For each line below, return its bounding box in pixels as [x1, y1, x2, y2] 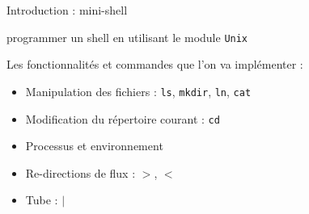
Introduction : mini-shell [6, 2, 128, 18]
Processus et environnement [25, 137, 163, 154]
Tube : [25, 191, 58, 208]
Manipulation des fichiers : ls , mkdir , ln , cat [25, 82, 252, 99]
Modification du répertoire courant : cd [25, 110, 220, 127]
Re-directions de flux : [25, 164, 136, 181]
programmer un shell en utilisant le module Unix [6, 28, 248, 45]
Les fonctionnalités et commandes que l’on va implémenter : [6, 56, 303, 73]
